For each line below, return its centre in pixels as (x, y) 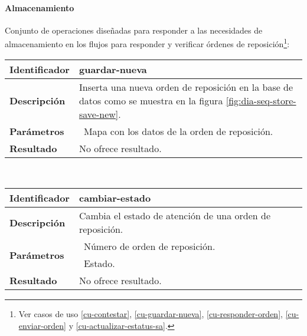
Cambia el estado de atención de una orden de (175, 216)
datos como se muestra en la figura (151, 100)
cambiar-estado (115, 198)
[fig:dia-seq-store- (261, 100)
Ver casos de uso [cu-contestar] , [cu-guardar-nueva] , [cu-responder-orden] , (151, 314)
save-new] (99, 114)
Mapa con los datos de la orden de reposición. (178, 131)
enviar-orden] (43, 325)
